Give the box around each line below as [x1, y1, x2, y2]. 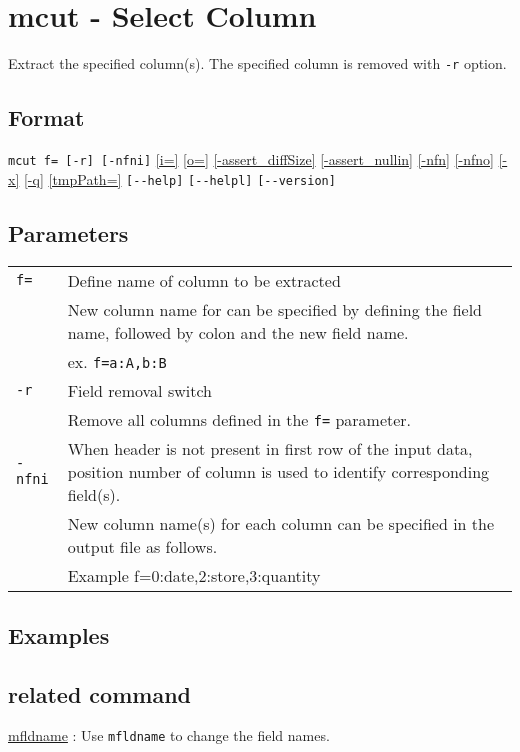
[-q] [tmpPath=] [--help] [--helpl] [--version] [23, 168, 336, 189]
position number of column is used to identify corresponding [67, 459, 490, 483]
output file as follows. [67, 534, 218, 558]
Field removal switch [67, 378, 212, 402]
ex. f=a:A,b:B [67, 349, 167, 373]
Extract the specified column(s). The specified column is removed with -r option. [8, 53, 507, 74]
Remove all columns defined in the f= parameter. [67, 407, 412, 431]
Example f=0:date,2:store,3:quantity [67, 563, 321, 587]
